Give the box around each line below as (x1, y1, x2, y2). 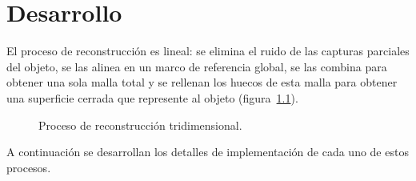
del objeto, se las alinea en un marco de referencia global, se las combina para (6, 58, 387, 74)
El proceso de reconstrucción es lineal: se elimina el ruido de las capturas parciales (6, 42, 410, 59)
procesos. (6, 159, 51, 175)
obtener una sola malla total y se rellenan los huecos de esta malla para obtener (6, 74, 398, 90)
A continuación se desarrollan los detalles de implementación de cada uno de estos (6, 143, 409, 160)
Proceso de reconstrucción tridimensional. (38, 116, 242, 133)
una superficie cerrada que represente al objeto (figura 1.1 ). (6, 89, 298, 106)
